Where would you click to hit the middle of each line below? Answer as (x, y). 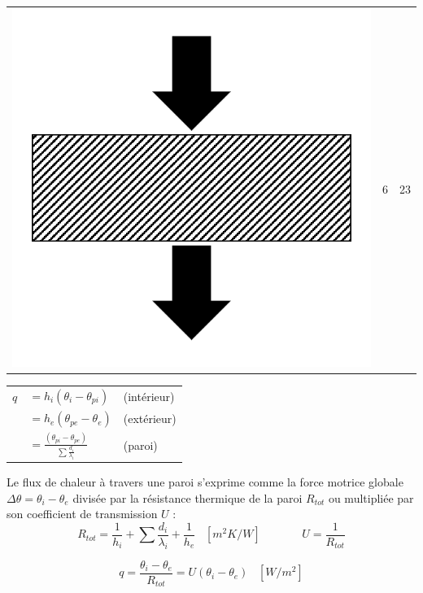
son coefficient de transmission (82, 514)
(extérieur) (150, 419)
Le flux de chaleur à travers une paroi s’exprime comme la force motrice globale (205, 482)
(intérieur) (149, 397)
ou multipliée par (371, 497)
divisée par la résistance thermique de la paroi (188, 497)
